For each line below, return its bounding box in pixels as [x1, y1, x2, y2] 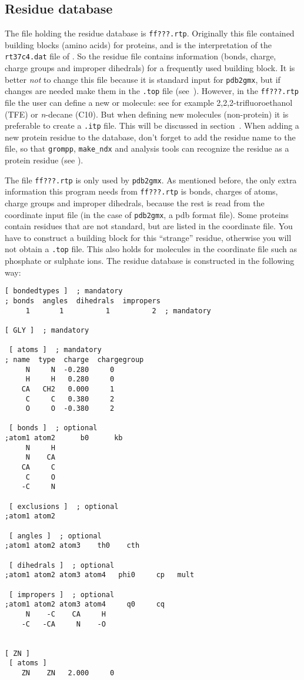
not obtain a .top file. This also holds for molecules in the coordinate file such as [5, 243, 297, 255]
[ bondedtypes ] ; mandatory [5, 287, 123, 296]
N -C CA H [25, 609, 106, 618]
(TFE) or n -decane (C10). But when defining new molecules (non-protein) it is [5, 108, 289, 120]
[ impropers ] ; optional [9, 590, 115, 599]
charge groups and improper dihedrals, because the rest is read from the [5, 197, 265, 209]
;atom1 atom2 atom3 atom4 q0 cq [5, 600, 165, 609]
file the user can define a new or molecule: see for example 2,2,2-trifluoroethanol [5, 96, 293, 109]
